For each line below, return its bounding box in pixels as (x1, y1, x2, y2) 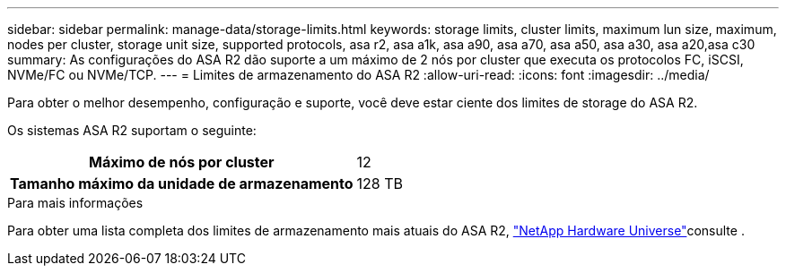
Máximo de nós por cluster (89, 153, 275, 171)
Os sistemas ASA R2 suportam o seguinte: (7, 123, 257, 138)
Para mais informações (7, 195, 144, 210)
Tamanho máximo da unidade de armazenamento (10, 175, 354, 192)
